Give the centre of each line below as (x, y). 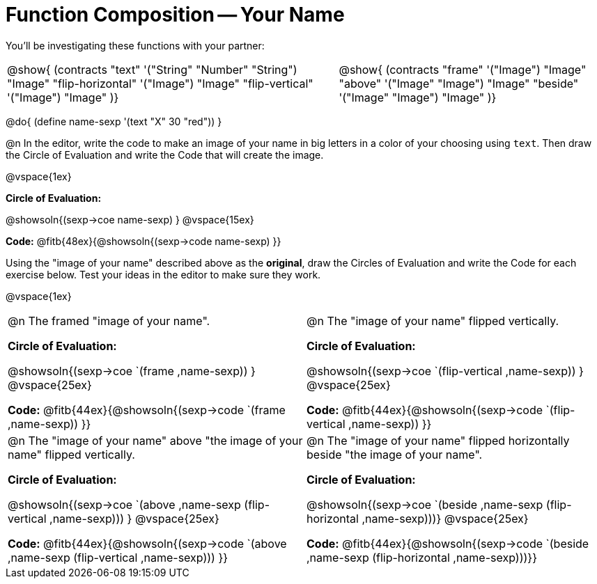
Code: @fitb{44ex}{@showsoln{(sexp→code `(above (147, 543)
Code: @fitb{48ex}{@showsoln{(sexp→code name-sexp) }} (144, 241)
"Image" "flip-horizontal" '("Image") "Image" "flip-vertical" (160, 83)
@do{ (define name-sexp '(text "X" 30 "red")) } (114, 121)
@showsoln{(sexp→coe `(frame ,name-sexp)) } (132, 371)
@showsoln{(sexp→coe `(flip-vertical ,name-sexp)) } (445, 371)
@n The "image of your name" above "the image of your (155, 440)
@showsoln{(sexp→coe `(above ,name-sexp (124, 504)
